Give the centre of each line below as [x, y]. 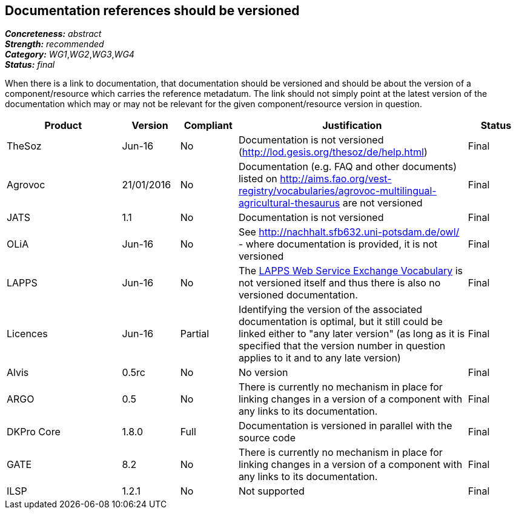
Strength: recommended [55, 44]
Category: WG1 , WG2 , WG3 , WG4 [70, 54]
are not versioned [382, 203]
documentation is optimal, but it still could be [340, 322]
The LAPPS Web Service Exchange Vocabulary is [351, 271]
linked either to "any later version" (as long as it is [352, 334]
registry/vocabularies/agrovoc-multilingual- [337, 191]
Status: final [30, 65]
